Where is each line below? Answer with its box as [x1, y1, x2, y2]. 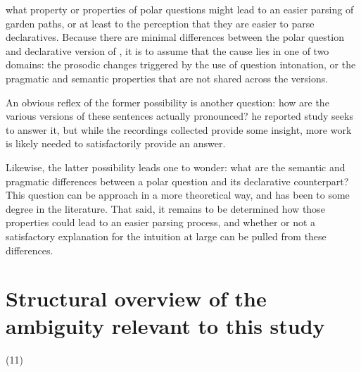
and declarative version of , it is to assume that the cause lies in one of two [6, 43, 329, 58]
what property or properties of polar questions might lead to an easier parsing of [6, 2, 354, 16]
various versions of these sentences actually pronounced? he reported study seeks [6, 108, 353, 123]
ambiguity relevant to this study [6, 311, 325, 340]
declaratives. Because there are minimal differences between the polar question [6, 30, 344, 44]
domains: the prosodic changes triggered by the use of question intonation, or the [6, 57, 356, 72]
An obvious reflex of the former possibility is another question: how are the [6, 94, 329, 109]
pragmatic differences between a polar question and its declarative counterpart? [6, 173, 349, 188]
